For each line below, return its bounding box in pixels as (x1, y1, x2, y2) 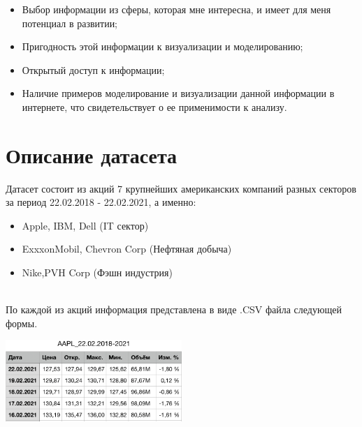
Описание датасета (6, 140, 178, 169)
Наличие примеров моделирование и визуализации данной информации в (22, 86, 335, 100)
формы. (6, 315, 38, 330)
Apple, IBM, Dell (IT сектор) (22, 218, 149, 232)
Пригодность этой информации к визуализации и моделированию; (22, 39, 303, 54)
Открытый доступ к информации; (22, 62, 165, 77)
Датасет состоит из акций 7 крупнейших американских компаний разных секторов (6, 181, 356, 195)
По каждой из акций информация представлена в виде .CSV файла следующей (6, 302, 342, 317)
